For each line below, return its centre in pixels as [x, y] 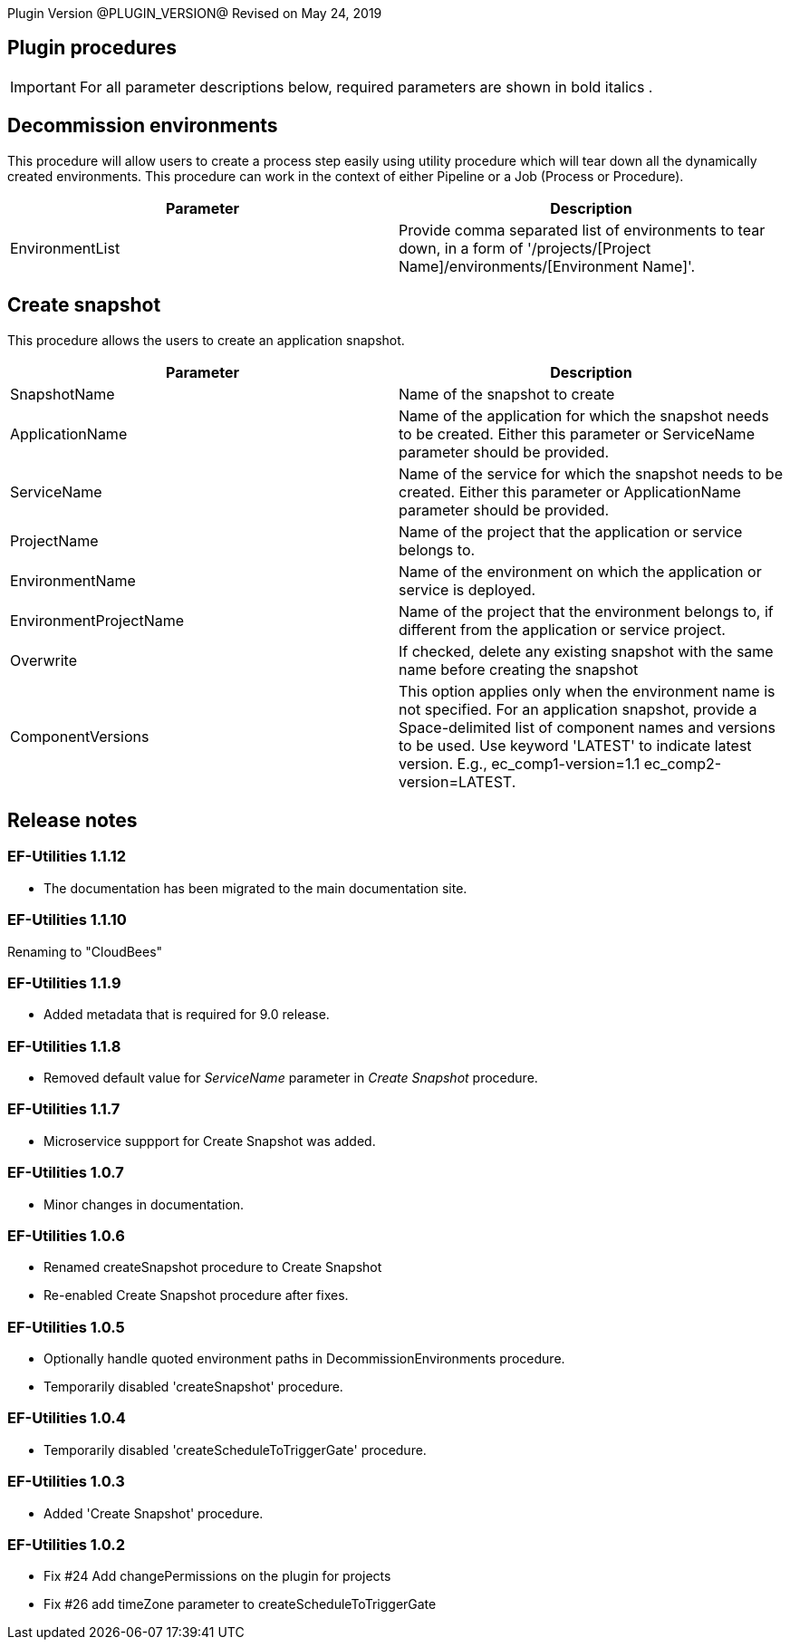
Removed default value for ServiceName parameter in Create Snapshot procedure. [291, 1078]
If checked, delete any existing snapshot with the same [586, 651]
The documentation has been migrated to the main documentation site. [255, 888]
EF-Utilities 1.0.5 [66, 1327]
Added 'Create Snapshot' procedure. [154, 1513]
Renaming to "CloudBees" [85, 951]
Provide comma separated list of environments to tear [582, 230]
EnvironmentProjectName [97, 620]
